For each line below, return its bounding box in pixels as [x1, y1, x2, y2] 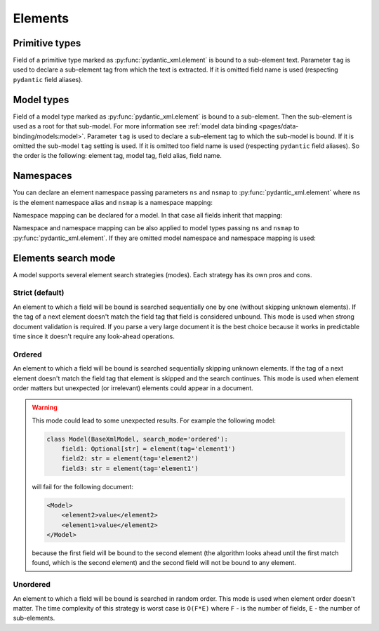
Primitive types [13, 37, 81, 49]
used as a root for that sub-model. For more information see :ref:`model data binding [13, 122, 258, 131]
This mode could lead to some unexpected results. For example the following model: [32, 416, 277, 425]
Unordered [13, 580, 51, 590]
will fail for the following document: [32, 482, 133, 491]
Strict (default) [13, 288, 65, 298]
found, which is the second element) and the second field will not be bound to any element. [32, 559, 296, 567]
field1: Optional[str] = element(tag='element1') [61, 445, 236, 453]
